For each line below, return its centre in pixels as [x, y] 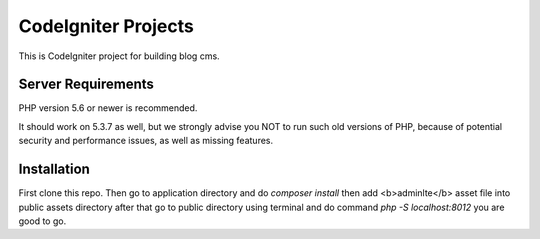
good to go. [42, 221]
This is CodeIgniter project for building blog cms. [119, 56]
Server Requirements [86, 84]
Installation [54, 169]
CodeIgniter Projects [106, 26]
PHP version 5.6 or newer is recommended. [108, 108]
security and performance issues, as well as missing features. [146, 141]
